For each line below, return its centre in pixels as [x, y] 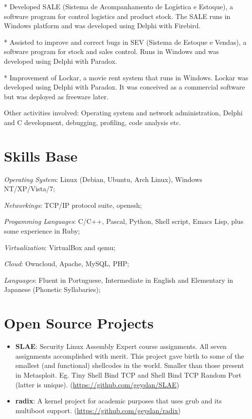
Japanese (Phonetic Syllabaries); [52, 289]
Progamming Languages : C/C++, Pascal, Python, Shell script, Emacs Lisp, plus [124, 221]
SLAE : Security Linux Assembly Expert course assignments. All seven [121, 346]
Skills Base [41, 155]
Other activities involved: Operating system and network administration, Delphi [123, 113]
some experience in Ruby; [42, 231]
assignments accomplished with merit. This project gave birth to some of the [130, 355]
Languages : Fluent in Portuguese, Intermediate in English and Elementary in [119, 280]
